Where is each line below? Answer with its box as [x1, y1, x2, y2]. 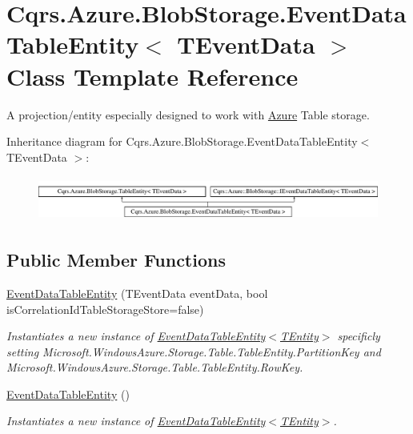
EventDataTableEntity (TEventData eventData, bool [6, 284, 268, 301]
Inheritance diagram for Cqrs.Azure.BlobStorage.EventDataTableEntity [6, 133, 358, 150]
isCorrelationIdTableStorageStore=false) [6, 300, 204, 317]
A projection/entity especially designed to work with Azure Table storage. [6, 106, 370, 123]
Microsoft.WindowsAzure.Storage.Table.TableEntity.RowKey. [6, 359, 303, 376]
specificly [337, 328, 380, 344]
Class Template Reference [6, 59, 299, 92]
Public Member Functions [6, 247, 226, 272]
